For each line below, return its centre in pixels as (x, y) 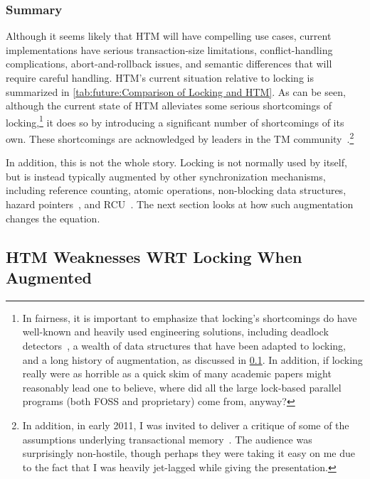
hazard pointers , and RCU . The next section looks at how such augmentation (180, 204)
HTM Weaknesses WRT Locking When (154, 256)
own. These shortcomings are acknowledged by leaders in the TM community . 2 (180, 138)
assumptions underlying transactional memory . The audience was (167, 439)
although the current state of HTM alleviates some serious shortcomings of (169, 106)
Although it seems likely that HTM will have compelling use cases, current (169, 36)
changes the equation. (53, 218)
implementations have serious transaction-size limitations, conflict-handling (169, 49)
